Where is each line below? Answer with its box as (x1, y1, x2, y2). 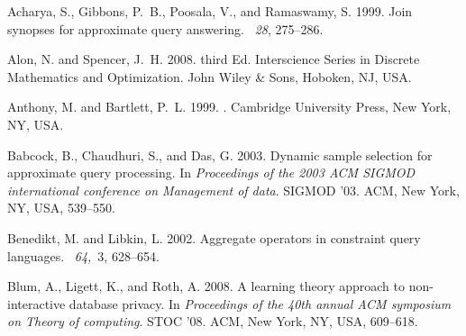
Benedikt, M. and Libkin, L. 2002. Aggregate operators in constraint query (7, 228, 421, 247)
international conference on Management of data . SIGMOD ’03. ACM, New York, (7, 180, 460, 199)
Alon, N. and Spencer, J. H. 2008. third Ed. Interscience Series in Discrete (7, 50, 420, 68)
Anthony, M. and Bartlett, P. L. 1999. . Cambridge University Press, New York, (7, 97, 452, 116)
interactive (7, 294, 66, 313)
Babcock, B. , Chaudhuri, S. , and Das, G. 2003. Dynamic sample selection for (7, 145, 433, 164)
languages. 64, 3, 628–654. (7, 246, 160, 265)
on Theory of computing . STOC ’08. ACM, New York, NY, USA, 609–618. (7, 312, 418, 331)
